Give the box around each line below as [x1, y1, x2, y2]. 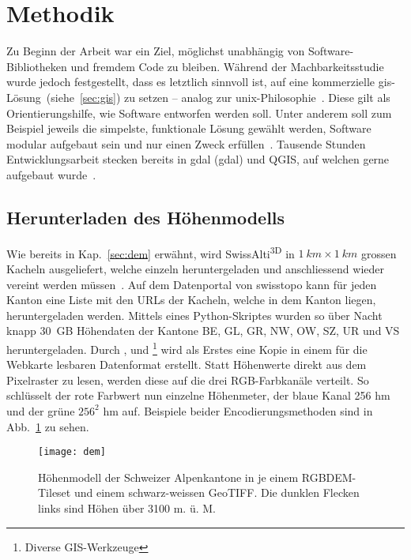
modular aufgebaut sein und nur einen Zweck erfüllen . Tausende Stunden [6, 135, 366, 152]
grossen [361, 245, 397, 261]
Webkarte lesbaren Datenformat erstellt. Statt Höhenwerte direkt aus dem [6, 356, 367, 373]
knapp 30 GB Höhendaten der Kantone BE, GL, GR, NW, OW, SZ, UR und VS [6, 322, 400, 339]
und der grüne [6, 402, 75, 419]
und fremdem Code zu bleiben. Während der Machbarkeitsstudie [70, 58, 384, 74]
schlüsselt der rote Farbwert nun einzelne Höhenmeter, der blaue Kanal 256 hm [6, 387, 390, 404]
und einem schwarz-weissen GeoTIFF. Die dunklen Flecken [74, 484, 360, 501]
